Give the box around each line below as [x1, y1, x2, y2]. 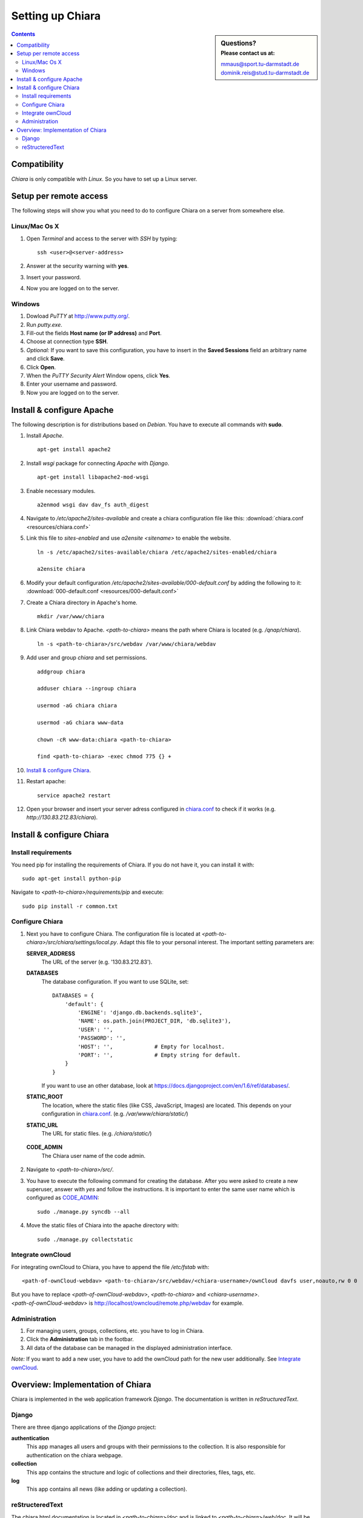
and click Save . [26, 355, 65, 362]
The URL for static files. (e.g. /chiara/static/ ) [41, 1130, 152, 1137]
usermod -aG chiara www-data [37, 719, 124, 726]
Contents [11, 30, 36, 38]
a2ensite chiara [37, 565, 85, 573]
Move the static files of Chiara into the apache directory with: [26, 1222, 179, 1229]
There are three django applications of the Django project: [11, 1423, 157, 1431]
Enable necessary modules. [26, 487, 96, 494]
